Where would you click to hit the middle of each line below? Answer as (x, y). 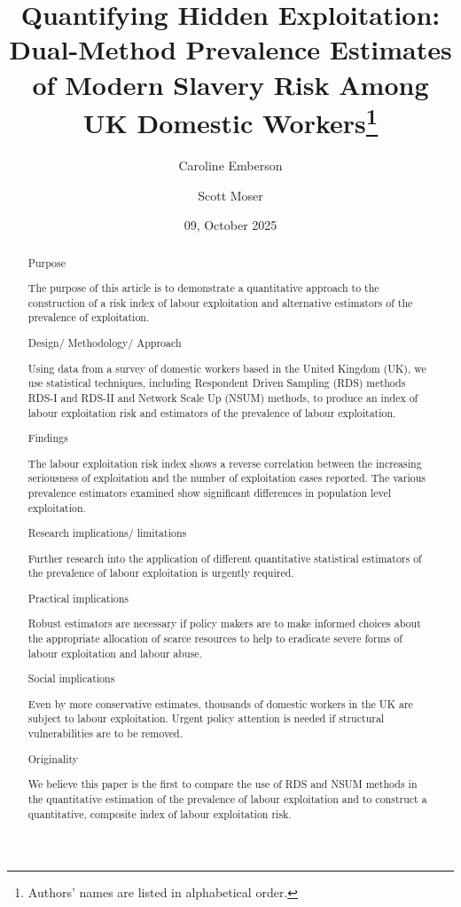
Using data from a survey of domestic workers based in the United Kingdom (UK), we (227, 368)
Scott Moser (230, 195)
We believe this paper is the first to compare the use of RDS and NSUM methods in (223, 784)
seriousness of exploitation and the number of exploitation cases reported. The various (227, 478)
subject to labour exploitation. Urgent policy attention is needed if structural (206, 718)
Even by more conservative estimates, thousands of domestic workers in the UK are (220, 703)
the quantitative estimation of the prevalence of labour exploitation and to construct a (227, 798)
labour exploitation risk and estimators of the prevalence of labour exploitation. (212, 412)
